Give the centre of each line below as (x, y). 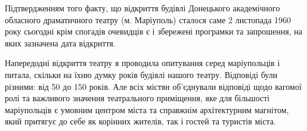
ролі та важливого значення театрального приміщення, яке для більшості (137, 98)
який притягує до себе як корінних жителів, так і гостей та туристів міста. (140, 121)
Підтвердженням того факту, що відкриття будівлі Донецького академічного (142, 8)
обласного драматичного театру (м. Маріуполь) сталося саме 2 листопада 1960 (148, 19)
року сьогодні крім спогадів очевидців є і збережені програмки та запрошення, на (153, 31)
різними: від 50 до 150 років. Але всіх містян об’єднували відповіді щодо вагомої (153, 86)
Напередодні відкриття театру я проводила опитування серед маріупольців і (142, 63)
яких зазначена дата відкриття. (60, 43)
